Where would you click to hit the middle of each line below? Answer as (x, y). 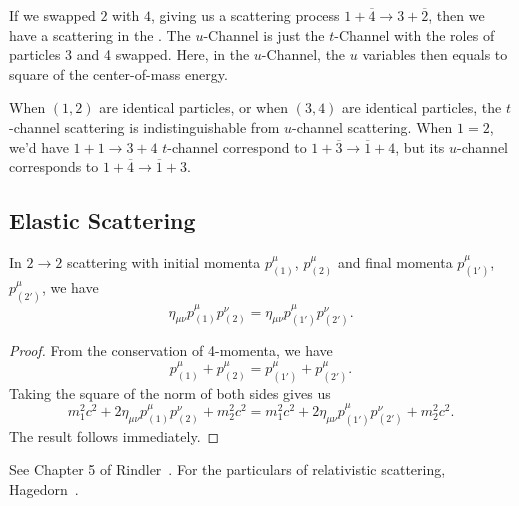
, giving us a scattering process (245, 15)
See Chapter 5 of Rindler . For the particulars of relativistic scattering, (227, 469)
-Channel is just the (264, 34)
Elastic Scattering (102, 220)
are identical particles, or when (194, 107)
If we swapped (52, 15)
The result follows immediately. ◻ (114, 435)
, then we (456, 15)
